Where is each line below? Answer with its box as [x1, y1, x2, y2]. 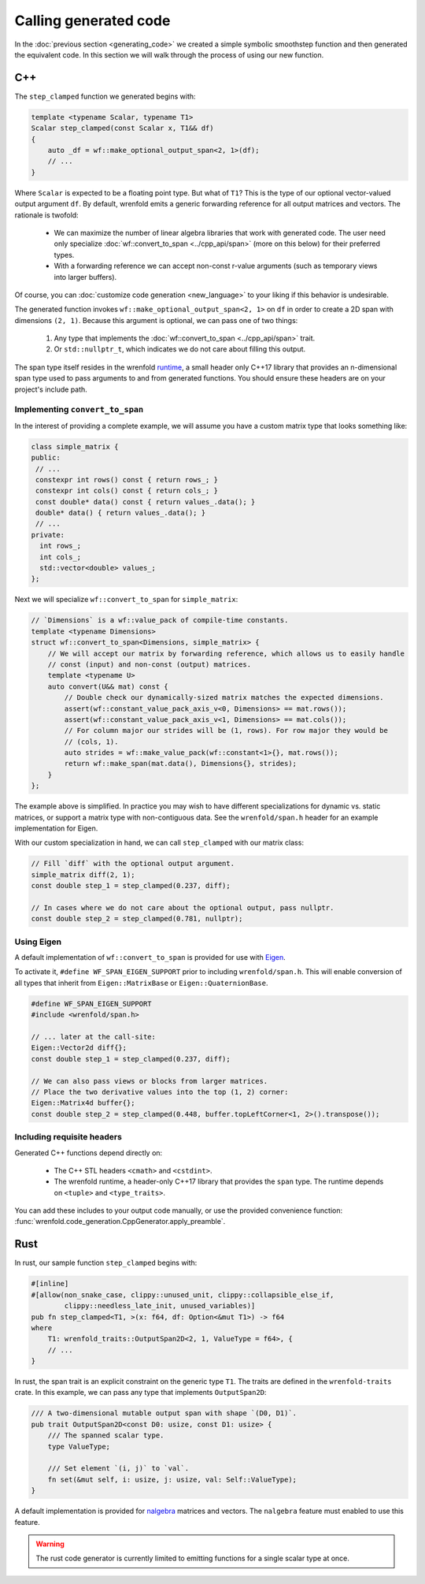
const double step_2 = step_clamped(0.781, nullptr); [31, 914, 243, 924]
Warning [35, 1539, 65, 1549]
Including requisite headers [14, 1132, 122, 1143]
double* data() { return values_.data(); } [35, 508, 206, 518]
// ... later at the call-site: [31, 1032, 157, 1042]
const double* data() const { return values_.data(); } [35, 497, 256, 506]
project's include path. [14, 385, 88, 394]
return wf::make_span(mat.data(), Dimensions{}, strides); [64, 759, 297, 768]
